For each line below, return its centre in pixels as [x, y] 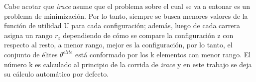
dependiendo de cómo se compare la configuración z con [148, 35]
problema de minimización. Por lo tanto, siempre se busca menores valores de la [126, 16]
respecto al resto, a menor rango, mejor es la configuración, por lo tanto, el [118, 45]
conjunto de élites [31, 54]
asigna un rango [28, 35]
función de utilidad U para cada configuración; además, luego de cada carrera [122, 25]
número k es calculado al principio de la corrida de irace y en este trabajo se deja [128, 64]
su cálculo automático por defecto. [57, 74]
